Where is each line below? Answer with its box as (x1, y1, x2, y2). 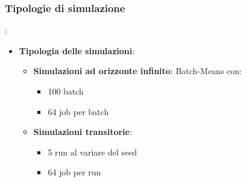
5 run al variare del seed (48, 145, 137, 158)
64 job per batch (48, 105, 109, 118)
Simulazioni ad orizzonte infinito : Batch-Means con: (33, 64, 242, 77)
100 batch (48, 85, 84, 97)
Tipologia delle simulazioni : (19, 44, 135, 57)
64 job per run (48, 166, 101, 178)
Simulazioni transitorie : (33, 125, 132, 138)
